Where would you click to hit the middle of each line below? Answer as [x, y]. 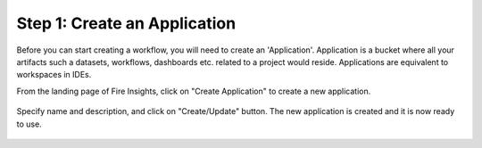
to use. [29, 124]
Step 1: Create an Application [126, 23]
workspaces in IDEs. [54, 75]
